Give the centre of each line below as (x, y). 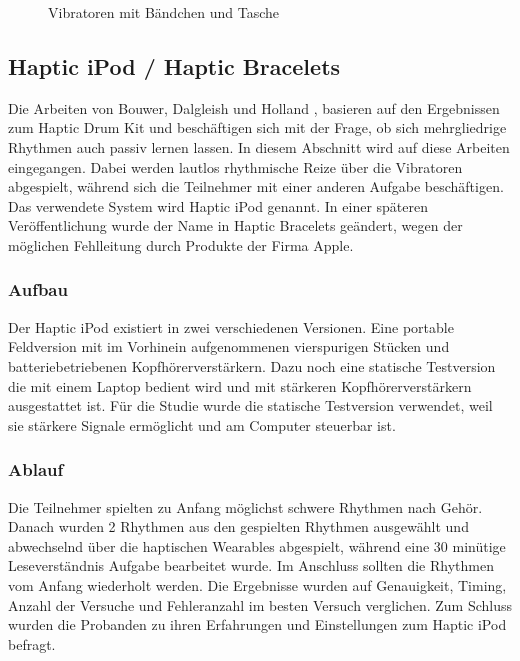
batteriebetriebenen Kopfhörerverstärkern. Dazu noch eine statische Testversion (252, 365)
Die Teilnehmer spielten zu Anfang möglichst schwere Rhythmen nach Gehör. (245, 506)
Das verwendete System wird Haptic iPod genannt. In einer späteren (218, 205)
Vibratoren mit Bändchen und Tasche (163, 12)
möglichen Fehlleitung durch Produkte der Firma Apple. (181, 244)
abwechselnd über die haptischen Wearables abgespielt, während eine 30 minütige (257, 545)
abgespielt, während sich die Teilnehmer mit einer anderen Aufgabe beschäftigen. (256, 186)
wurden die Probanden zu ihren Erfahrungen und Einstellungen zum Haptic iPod (257, 624)
